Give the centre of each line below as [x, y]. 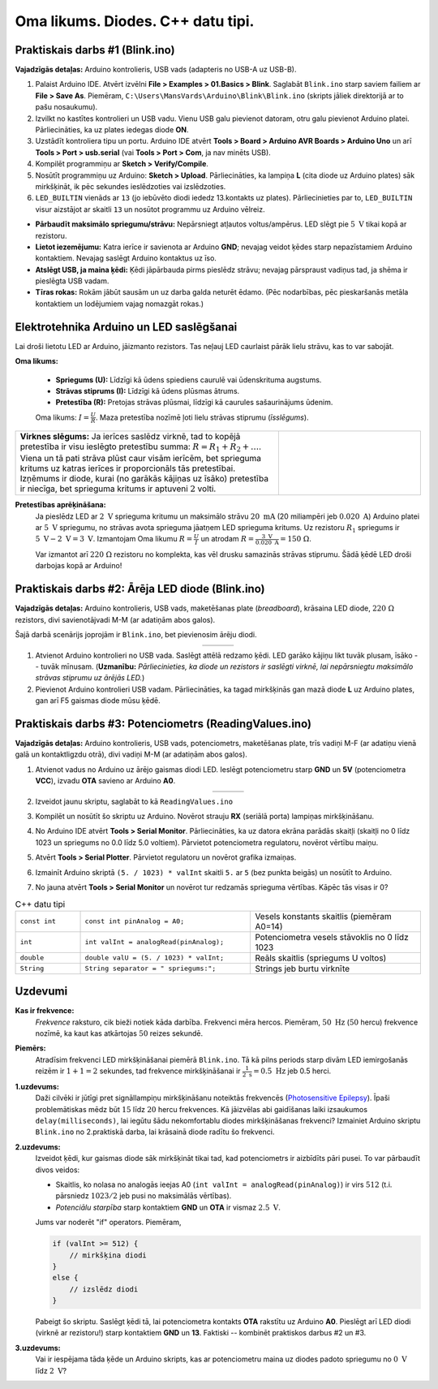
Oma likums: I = [62, 417]
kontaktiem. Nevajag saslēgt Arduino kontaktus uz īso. [126, 258]
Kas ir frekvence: [45, 1011]
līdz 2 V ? [51, 1370]
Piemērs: [30, 1048]
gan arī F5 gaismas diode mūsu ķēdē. [98, 701]
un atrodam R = [228, 539]
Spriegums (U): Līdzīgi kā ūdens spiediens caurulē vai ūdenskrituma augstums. [189, 380]
